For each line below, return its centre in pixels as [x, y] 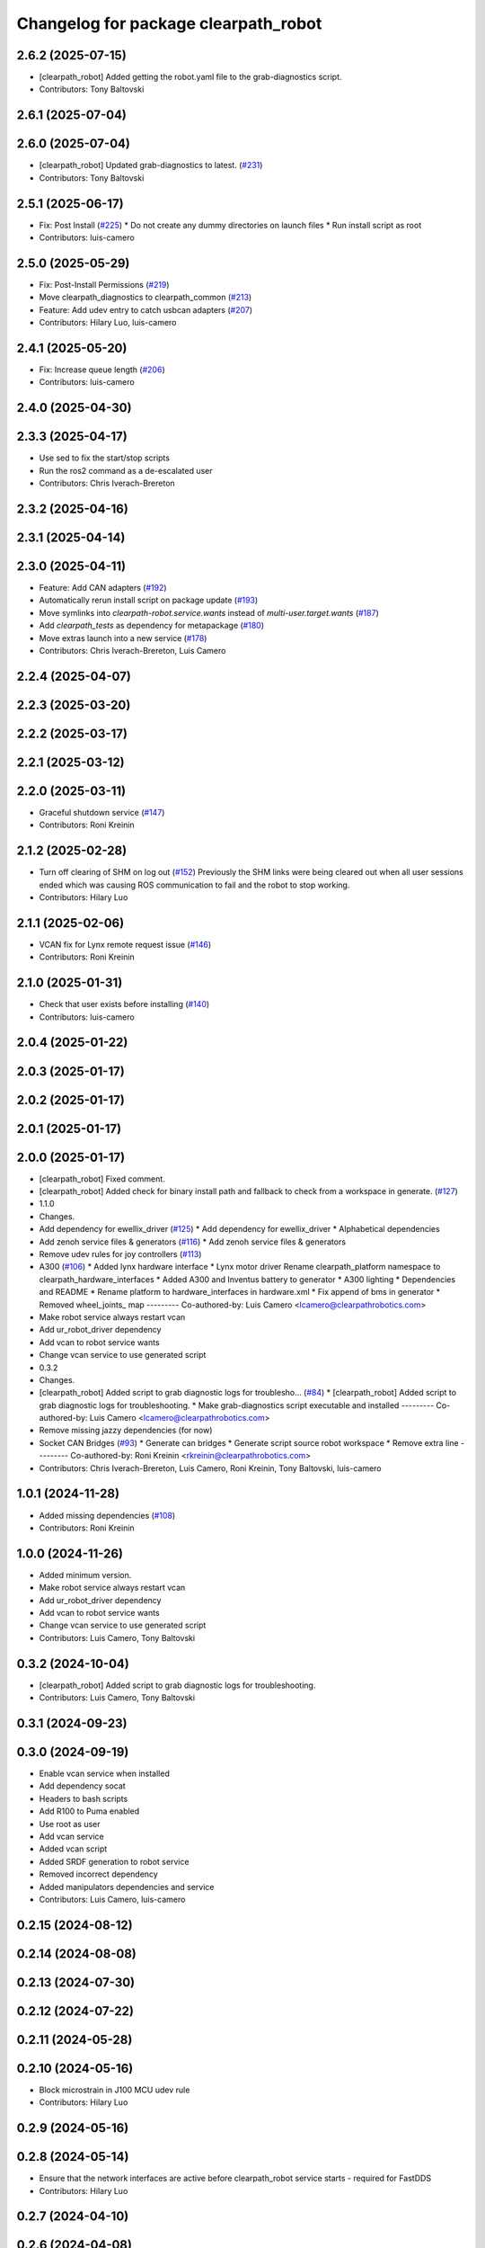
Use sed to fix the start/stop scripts [105, 458]
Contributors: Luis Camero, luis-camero [112, 1899]
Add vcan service [72, 1836]
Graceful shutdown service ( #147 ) [102, 812]
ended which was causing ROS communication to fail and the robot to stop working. [194, 885]
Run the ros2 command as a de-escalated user [126, 470]
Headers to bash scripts [84, 1798]
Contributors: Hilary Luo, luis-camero [108, 323]
